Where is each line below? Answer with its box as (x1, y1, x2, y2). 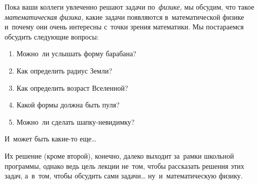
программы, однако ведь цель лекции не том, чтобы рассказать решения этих (5, 160, 244, 171)
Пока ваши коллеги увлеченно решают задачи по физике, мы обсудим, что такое (5, 2, 254, 12)
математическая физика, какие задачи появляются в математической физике (5, 11, 244, 22)
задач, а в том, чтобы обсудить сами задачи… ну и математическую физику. (5, 170, 243, 181)
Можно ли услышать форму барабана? (16, 48, 136, 59)
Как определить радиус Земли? (16, 65, 113, 76)
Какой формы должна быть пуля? (16, 99, 120, 110)
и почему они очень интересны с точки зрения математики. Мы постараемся (5, 21, 244, 32)
